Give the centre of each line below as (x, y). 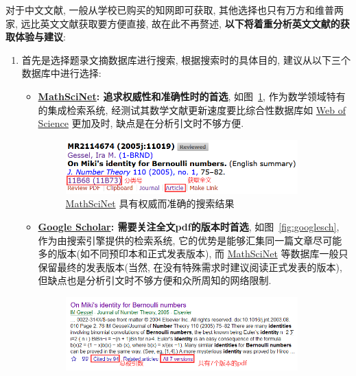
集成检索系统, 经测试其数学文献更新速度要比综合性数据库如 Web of (197, 109)
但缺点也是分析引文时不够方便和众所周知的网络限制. (155, 280)
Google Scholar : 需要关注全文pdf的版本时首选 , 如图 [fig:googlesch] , (189, 227)
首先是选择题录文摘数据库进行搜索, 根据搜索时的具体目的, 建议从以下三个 (186, 59)
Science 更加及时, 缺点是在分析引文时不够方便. (141, 123)
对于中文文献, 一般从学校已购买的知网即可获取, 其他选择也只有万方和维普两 (175, 10)
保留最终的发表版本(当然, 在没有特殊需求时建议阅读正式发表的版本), (190, 267)
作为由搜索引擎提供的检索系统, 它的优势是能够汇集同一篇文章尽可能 (190, 240)
